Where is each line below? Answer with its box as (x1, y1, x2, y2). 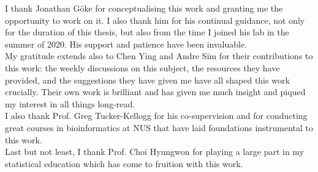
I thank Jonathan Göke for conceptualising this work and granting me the (5, 2, 283, 14)
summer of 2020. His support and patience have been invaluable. (5, 37, 248, 50)
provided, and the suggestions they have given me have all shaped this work (5, 73, 290, 86)
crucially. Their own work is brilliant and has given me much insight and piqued (5, 85, 306, 98)
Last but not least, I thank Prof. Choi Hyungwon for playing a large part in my (5, 145, 305, 158)
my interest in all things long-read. (5, 97, 135, 110)
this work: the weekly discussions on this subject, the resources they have (5, 61, 280, 74)
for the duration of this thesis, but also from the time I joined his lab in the (5, 26, 289, 38)
